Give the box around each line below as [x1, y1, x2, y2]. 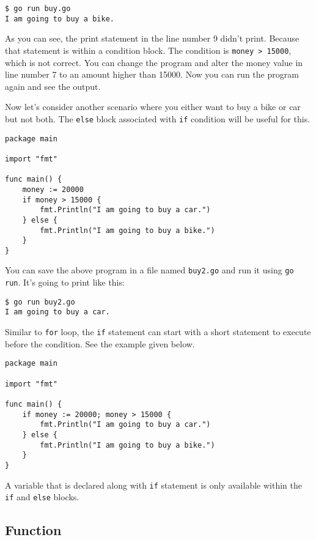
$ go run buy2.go [5, 297, 75, 306]
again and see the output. [5, 80, 101, 92]
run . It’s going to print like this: [5, 276, 125, 289]
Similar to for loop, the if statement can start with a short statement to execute [5, 325, 311, 338]
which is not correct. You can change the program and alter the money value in [5, 56, 303, 68]
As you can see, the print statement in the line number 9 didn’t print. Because [5, 32, 299, 45]
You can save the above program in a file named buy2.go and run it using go [5, 264, 294, 276]
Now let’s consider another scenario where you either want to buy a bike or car [5, 100, 301, 113]
